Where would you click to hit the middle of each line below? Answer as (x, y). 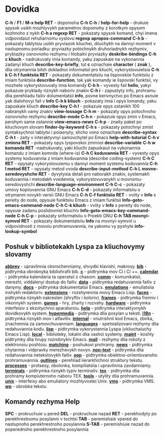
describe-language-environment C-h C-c (79, 184)
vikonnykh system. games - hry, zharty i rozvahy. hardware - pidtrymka (78, 302)
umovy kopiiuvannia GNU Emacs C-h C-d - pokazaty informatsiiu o (73, 190)
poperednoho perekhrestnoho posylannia (47, 429)
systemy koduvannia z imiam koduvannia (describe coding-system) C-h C (80, 158)
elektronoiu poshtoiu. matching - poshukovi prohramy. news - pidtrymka (79, 344)
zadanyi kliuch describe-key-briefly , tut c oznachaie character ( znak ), (78, 64)
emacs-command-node (30, 205)
